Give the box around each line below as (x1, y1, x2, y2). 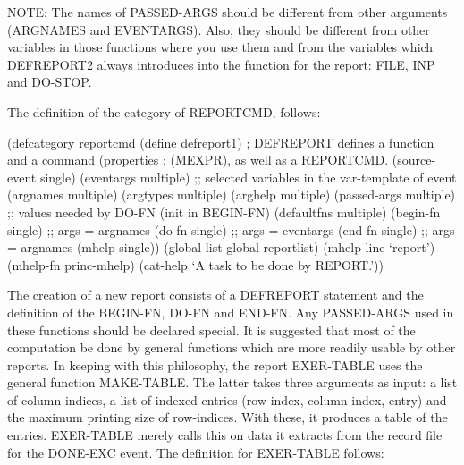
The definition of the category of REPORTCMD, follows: (7, 102, 321, 121)
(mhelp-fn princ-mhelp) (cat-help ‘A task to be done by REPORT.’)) (7, 255, 384, 274)
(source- (392, 150, 436, 169)
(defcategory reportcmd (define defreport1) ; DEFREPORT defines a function (7, 132, 434, 151)
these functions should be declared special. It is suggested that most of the (7, 320, 416, 339)
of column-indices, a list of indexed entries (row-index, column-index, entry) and (7, 390, 447, 409)
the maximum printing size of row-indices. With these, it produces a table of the (7, 408, 448, 427)
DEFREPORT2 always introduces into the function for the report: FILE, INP (7, 55, 435, 73)
